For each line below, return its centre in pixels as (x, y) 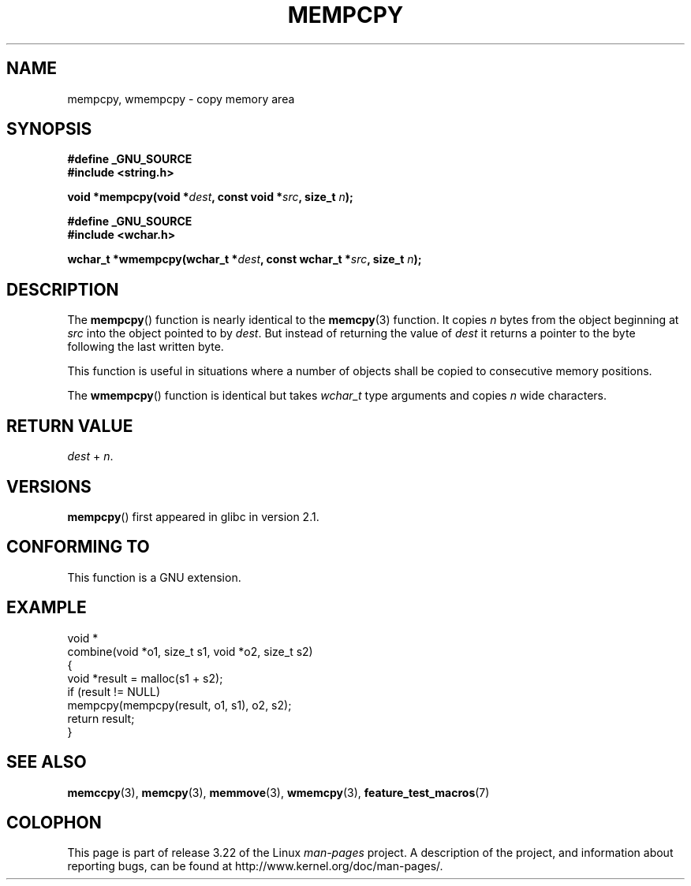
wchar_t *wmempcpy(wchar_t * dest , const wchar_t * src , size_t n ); (245, 259)
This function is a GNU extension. (154, 577)
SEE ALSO (47, 762)
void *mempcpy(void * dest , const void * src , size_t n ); (210, 197)
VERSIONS (49, 486)
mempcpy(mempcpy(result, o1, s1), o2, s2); (179, 705)
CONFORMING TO (78, 547)
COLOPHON (54, 822)
